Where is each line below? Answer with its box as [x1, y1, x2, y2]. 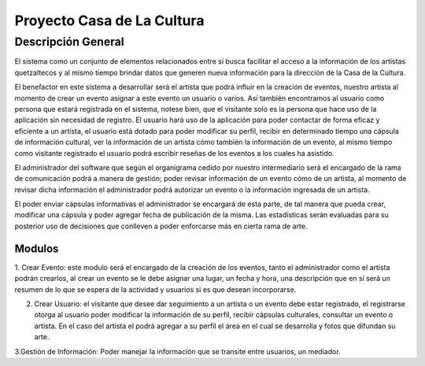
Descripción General [14, 35, 125, 49]
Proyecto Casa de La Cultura [14, 12, 205, 29]
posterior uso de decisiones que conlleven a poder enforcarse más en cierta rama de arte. [14, 221, 308, 231]
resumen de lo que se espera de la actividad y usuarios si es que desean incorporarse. [14, 284, 297, 294]
